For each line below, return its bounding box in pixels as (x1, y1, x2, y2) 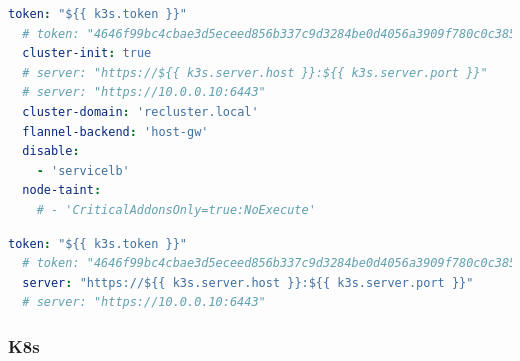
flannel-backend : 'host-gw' (22, 124, 209, 139)
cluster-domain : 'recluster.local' (22, 104, 259, 119)
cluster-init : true (22, 46, 152, 61)
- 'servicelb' (36, 163, 130, 178)
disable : (22, 144, 80, 159)
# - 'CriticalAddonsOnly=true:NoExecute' (36, 202, 316, 217)
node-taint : (22, 183, 102, 198)
